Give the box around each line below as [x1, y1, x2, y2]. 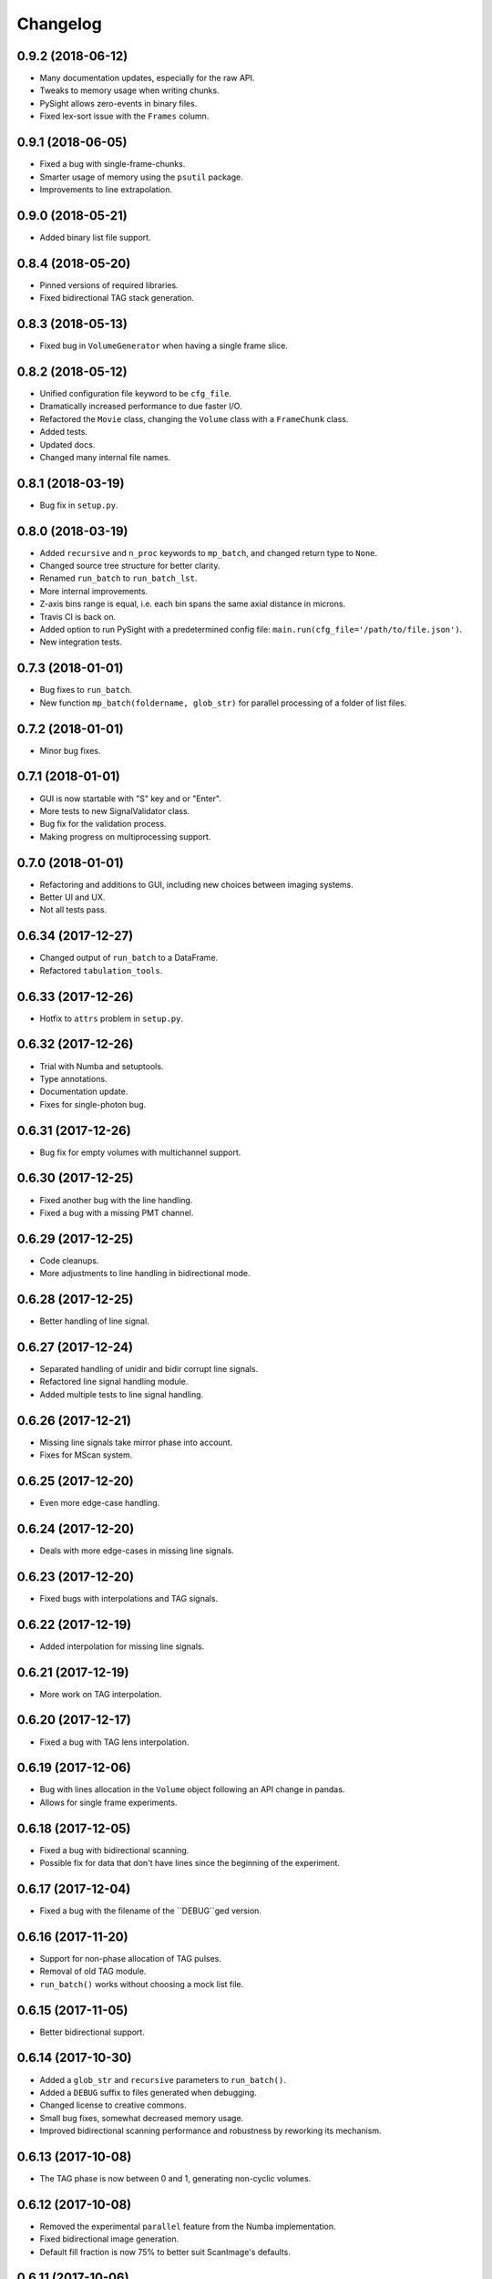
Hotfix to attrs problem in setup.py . [39, 1013, 184, 1024]
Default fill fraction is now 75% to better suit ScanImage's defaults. [39, 2246, 291, 2257]
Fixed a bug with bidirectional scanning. [39, 1844, 190, 1855]
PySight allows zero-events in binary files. [39, 98, 198, 108]
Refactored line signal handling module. [39, 1377, 189, 1387]
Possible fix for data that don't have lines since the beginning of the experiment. [39, 1858, 341, 1869]
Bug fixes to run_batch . [39, 685, 133, 696]
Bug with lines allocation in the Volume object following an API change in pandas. [39, 1784, 345, 1795]
